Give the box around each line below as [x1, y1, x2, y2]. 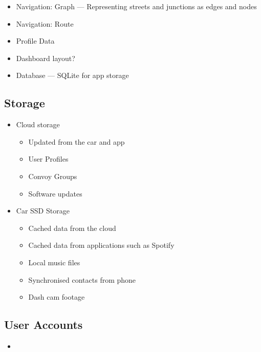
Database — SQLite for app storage [16, 70, 129, 81]
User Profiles [28, 153, 69, 164]
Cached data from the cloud [28, 222, 116, 233]
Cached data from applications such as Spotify [28, 240, 175, 250]
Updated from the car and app [28, 136, 125, 147]
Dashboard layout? [16, 52, 75, 63]
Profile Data [16, 35, 55, 46]
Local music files [28, 257, 80, 267]
